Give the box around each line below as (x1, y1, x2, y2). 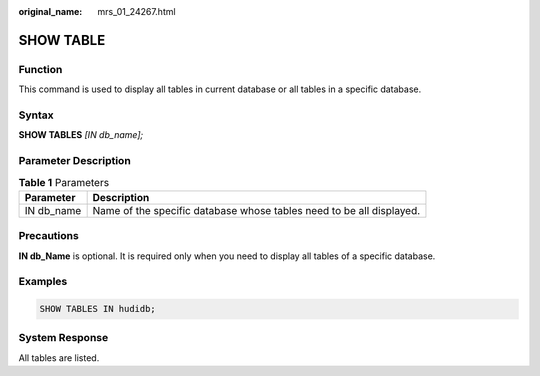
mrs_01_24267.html (97, 6, 176, 17)
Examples (18, 275, 68, 289)
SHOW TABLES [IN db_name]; (18, 129, 144, 141)
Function (18, 62, 63, 76)
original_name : (18, 6, 83, 17)
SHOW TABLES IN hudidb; (39, 303, 157, 315)
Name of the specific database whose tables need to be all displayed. (92, 203, 421, 217)
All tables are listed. (18, 351, 100, 364)
